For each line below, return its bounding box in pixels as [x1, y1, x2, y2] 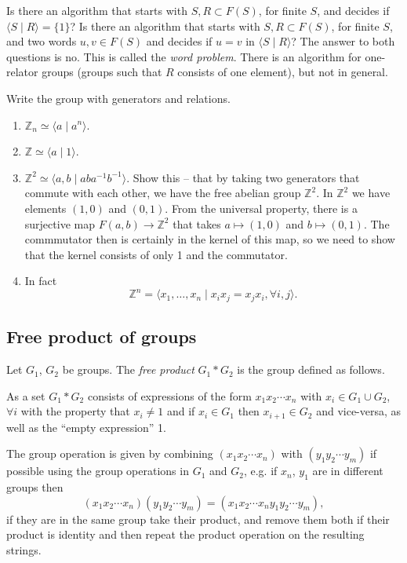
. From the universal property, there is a [165, 199, 358, 216]
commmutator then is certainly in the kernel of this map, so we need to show [24, 231, 395, 247]
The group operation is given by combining [6, 445, 213, 462]
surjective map [24, 215, 95, 232]
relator [6, 64, 38, 80]
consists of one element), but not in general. [177, 64, 388, 80]
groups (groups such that [42, 64, 162, 80]
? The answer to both [291, 33, 395, 49]
